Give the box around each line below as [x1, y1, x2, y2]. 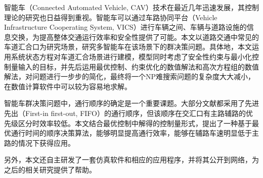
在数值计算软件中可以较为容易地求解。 [4, 81, 131, 91]
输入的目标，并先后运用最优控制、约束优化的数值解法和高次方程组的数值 [18, 61, 259, 72]
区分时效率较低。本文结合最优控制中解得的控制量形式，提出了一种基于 [18, 117, 252, 128]
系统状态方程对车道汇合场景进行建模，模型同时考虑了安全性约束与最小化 [11, 51, 252, 62]
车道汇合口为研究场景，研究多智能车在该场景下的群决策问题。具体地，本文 [4, 41, 252, 52]
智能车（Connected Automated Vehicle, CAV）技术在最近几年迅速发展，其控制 [4, 2, 259, 12]
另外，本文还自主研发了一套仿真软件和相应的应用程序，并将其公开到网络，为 [4, 154, 259, 165]
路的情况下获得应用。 [4, 137, 75, 148]
